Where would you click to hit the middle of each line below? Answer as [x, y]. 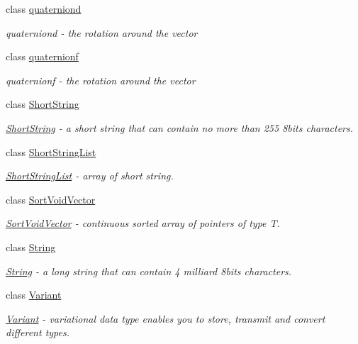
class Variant [34, 295]
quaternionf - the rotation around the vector [101, 80]
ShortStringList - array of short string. [90, 176]
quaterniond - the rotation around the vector [102, 32]
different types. [38, 332]
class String [31, 246]
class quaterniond [44, 9]
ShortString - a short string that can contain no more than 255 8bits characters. [180, 127]
